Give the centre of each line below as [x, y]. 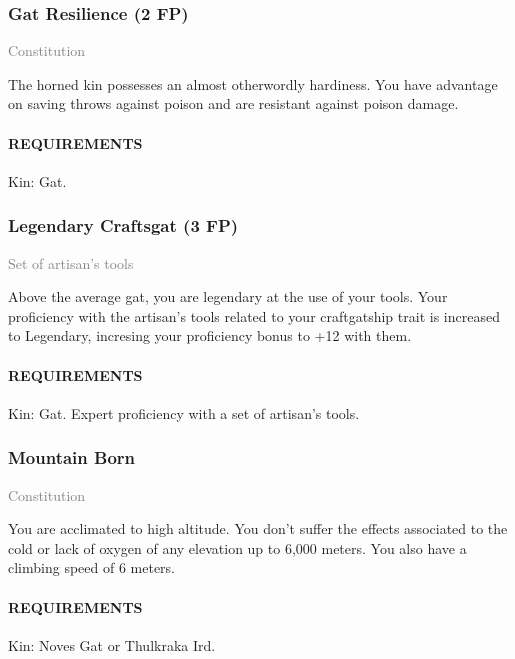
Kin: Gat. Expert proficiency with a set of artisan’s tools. [184, 412]
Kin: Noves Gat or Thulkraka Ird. [112, 644]
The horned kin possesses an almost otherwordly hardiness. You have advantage [253, 83]
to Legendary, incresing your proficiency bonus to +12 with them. [210, 335]
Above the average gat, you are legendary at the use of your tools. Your [228, 296]
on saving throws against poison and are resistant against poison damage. [233, 103]
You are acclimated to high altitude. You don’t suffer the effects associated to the [258, 528]
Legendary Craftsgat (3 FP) [123, 225]
